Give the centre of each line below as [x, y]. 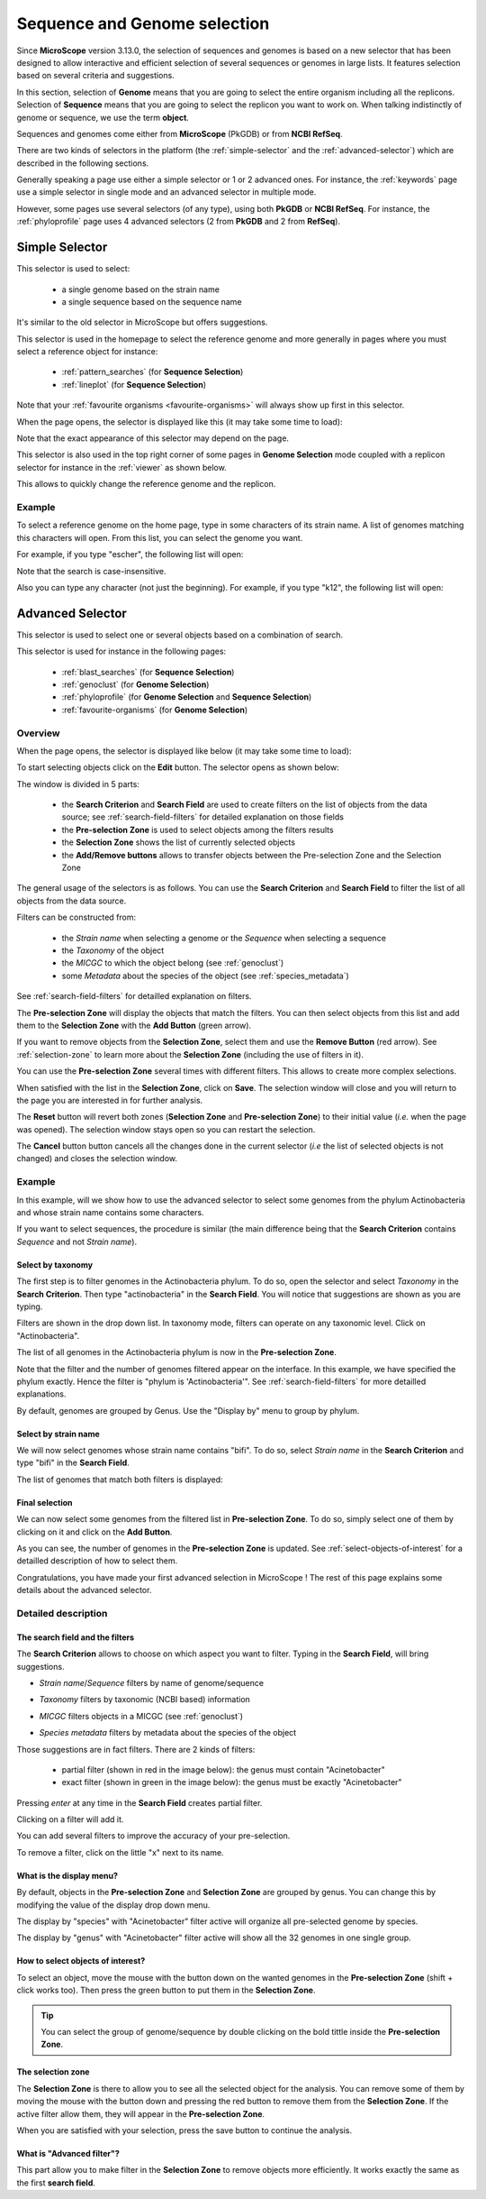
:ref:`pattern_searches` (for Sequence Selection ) [153, 372]
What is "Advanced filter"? [68, 2153]
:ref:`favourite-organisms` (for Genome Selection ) [155, 710]
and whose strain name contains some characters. [110, 1212]
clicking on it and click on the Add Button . [94, 1532]
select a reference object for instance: [87, 352]
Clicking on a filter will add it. [70, 1819]
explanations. [41, 1394]
